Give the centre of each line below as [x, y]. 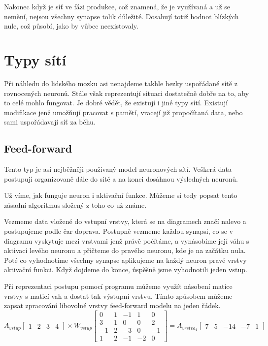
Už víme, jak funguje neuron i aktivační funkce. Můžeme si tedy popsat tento [121, 195]
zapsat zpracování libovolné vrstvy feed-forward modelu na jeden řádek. [112, 305]
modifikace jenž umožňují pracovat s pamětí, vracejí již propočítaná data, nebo [123, 112]
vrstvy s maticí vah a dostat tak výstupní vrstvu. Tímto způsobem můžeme [118, 296]
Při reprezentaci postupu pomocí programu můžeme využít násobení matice [118, 286]
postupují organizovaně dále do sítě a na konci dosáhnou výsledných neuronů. [121, 178]
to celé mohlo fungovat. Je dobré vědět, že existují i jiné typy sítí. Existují [116, 103]
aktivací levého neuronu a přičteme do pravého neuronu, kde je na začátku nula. [125, 250]
